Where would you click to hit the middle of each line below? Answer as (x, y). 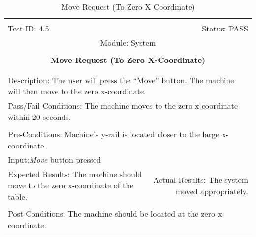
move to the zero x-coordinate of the (71, 185)
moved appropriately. (212, 191)
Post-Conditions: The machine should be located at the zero (112, 214)
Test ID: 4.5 (29, 28)
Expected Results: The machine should (75, 174)
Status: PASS (225, 28)
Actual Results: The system (201, 179)
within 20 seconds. (40, 117)
